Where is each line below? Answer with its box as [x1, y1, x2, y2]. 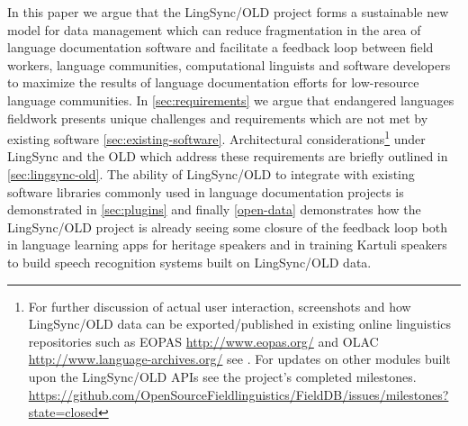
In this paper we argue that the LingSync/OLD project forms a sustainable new [7, 3, 449, 21]
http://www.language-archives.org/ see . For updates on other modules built [28, 349, 451, 368]
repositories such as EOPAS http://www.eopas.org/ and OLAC [28, 331, 379, 350]
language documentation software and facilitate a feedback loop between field [7, 38, 434, 57]
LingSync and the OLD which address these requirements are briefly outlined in [7, 147, 448, 166]
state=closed [28, 403, 98, 421]
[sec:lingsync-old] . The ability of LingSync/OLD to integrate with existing [7, 165, 415, 183]
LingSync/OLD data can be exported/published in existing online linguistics [28, 314, 452, 333]
